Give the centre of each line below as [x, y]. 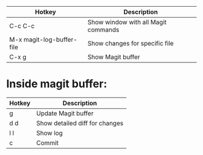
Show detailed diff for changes [80, 123]
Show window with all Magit [127, 22]
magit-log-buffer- [50, 40]
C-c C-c [22, 26]
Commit [47, 143]
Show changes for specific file [130, 43]
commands [103, 30]
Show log [50, 133]
